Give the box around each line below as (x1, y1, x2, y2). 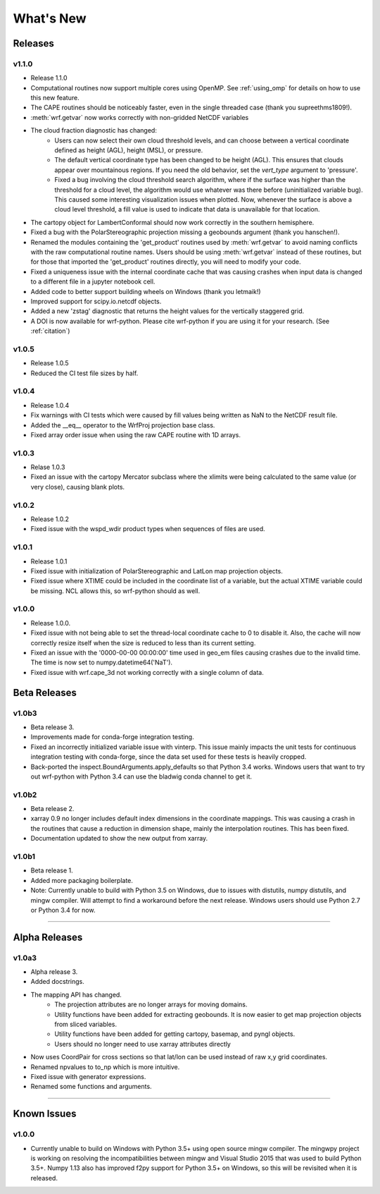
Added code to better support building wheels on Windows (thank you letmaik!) (30, 287, 261, 296)
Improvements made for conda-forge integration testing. (30, 733, 194, 741)
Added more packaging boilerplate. (30, 876, 134, 884)
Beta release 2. (30, 805, 75, 813)
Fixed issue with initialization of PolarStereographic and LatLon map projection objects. (30, 566, 283, 575)
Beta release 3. (30, 723, 75, 731)
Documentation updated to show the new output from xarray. (30, 834, 208, 843)
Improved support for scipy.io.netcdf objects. (30, 297, 162, 305)
